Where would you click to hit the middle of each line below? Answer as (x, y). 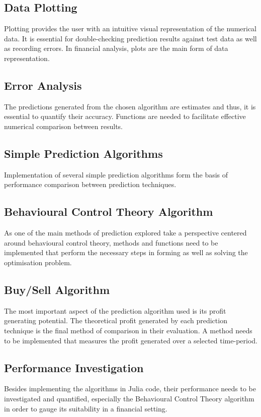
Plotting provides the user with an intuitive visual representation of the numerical (130, 28)
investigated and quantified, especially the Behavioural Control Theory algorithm (129, 398)
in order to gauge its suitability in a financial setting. (86, 408)
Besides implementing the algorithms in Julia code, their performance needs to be (130, 389)
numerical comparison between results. (63, 126)
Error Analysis (43, 85)
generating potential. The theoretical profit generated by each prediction (116, 320)
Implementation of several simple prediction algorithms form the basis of (116, 174)
